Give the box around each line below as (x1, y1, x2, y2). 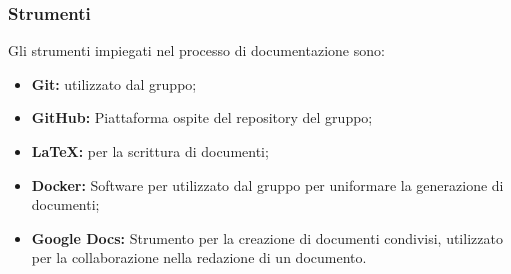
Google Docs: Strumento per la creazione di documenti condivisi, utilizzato (31, 227, 503, 248)
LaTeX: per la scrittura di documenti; (31, 141, 269, 161)
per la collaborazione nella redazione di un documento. (31, 247, 367, 268)
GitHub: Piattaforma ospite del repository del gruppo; (31, 107, 373, 128)
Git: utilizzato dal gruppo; (31, 73, 197, 94)
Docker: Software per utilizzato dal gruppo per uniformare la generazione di (31, 174, 504, 195)
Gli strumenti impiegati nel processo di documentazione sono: (8, 40, 385, 61)
